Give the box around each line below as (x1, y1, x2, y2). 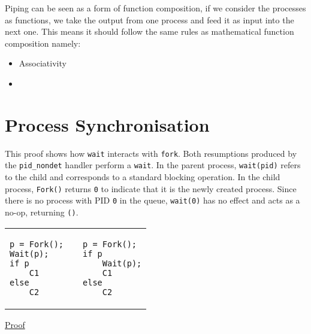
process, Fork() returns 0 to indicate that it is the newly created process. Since (5, 182, 297, 195)
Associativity (19, 57, 67, 69)
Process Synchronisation (5, 112, 210, 136)
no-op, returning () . (5, 205, 78, 218)
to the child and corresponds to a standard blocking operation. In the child (5, 171, 280, 183)
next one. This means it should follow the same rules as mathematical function (5, 25, 294, 38)
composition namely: (5, 37, 81, 49)
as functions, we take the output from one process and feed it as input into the (5, 13, 294, 26)
